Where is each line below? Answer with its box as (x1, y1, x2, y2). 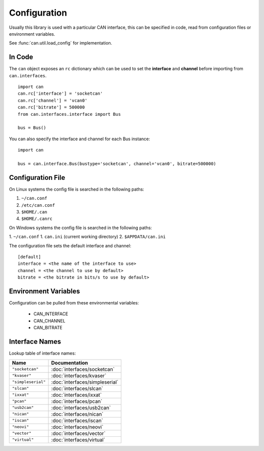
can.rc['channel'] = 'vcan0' (18, 98, 88, 103)
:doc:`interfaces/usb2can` (51, 404, 111, 411)
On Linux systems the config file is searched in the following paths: (9, 186, 144, 192)
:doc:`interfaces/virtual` (51, 436, 105, 443)
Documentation (51, 359, 88, 366)
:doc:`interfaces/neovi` (51, 423, 104, 430)
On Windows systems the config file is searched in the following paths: (9, 225, 152, 231)
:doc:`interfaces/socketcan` (51, 365, 115, 372)
